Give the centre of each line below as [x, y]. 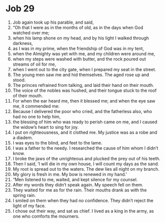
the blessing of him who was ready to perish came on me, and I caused [85, 122]
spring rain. [24, 195]
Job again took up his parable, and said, [53, 22]
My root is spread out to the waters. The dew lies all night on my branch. [86, 169]
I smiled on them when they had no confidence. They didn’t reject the [83, 200]
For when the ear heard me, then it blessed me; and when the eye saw [84, 101]
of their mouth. [28, 95]
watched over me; [31, 33]
